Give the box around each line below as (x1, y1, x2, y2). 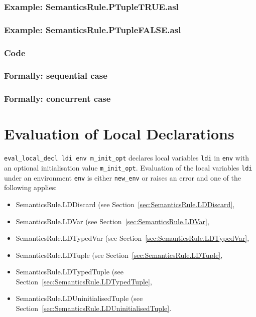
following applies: (4, 182, 57, 193)
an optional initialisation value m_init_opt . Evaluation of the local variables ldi (4, 163, 252, 173)
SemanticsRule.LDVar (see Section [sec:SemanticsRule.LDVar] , (16, 216, 209, 226)
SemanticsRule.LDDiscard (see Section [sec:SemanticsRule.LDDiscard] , (16, 199, 235, 209)
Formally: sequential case (4, 69, 107, 82)
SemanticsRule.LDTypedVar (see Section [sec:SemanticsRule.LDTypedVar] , (16, 233, 249, 243)
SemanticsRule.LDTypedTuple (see (16, 266, 124, 277)
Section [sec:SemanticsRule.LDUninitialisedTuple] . (16, 303, 172, 313)
